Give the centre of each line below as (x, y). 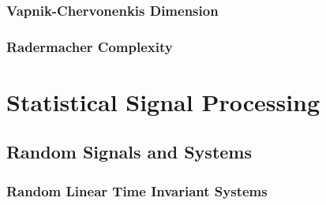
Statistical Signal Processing (163, 101)
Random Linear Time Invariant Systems (137, 190)
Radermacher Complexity (90, 46)
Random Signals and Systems (129, 152)
